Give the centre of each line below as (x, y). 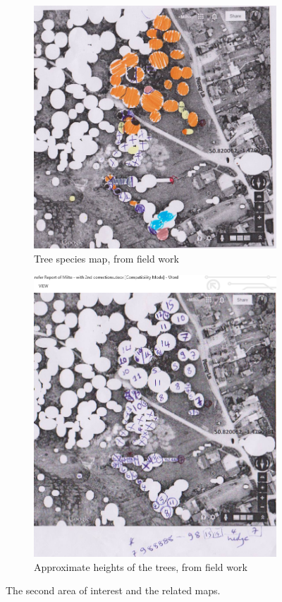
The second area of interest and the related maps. (113, 590)
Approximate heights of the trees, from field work (141, 566)
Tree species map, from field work (106, 258)
